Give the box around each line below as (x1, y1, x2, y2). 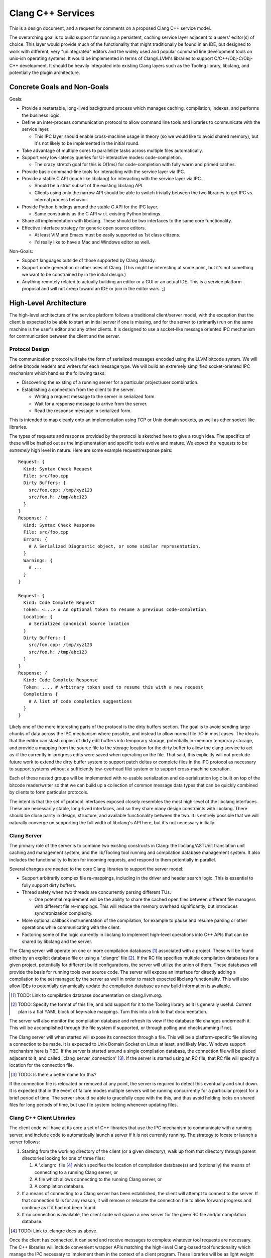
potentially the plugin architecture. (9, 69, 80, 75)
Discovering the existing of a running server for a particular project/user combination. (22, 379, 199, 385)
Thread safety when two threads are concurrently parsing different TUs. (22, 889, 171, 895)
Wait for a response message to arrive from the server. (34, 401, 148, 407)
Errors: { (23, 536, 48, 542)
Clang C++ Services (9, 8, 95, 19)
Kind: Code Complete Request (23, 600, 95, 606)
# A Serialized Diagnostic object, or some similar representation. (28, 543, 201, 549)
